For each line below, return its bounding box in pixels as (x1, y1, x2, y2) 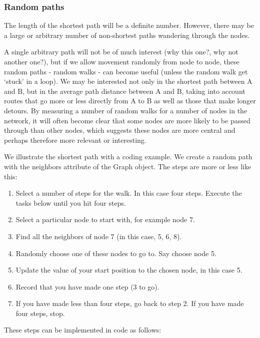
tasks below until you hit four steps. (15, 197, 126, 208)
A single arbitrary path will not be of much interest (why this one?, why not (4, 46, 238, 57)
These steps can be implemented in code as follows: (4, 325, 161, 335)
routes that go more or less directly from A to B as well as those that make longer (4, 95, 256, 106)
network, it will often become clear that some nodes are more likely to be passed (4, 115, 250, 125)
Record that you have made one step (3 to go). (15, 281, 159, 292)
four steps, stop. (15, 308, 65, 318)
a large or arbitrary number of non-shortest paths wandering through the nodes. (4, 29, 250, 40)
